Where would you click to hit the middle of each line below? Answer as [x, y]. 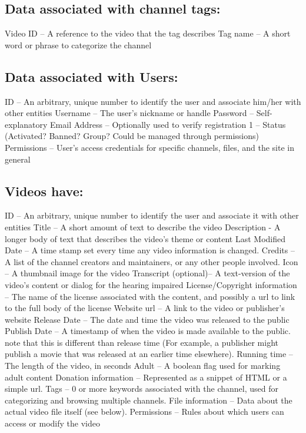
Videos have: [44, 191]
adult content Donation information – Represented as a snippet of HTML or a [146, 377]
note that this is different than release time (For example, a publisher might [142, 342]
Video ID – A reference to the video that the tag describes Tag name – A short [148, 33]
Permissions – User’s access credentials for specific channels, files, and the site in [149, 147]
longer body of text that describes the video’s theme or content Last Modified [145, 238]
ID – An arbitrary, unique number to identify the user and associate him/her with [153, 101]
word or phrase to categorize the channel [78, 44]
